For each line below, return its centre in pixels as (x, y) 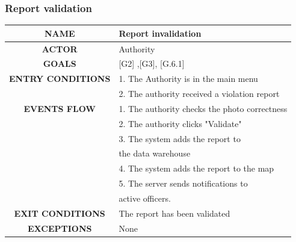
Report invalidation (160, 33)
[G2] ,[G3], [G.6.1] (152, 64)
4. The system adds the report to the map (196, 168)
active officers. (145, 198)
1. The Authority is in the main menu (188, 79)
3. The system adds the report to (180, 138)
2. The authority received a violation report (199, 94)
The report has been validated (174, 213)
